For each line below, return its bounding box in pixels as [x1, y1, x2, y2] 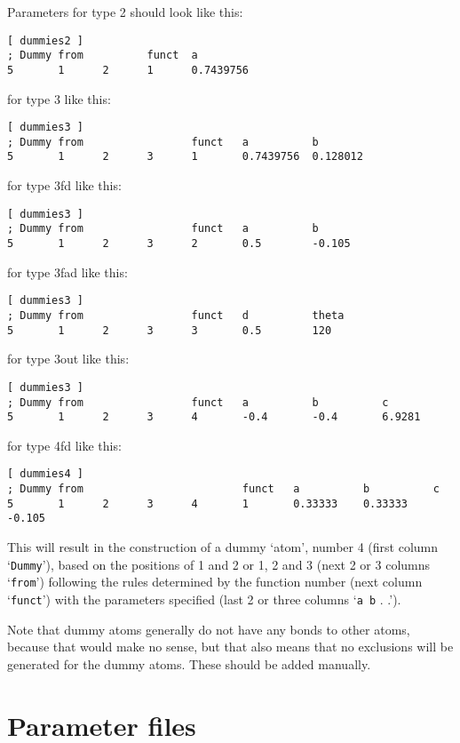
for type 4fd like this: [7, 435, 122, 454]
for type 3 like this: [7, 89, 111, 108]
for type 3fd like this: [7, 176, 122, 195]
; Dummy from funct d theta [7, 308, 345, 322]
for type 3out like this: [7, 349, 130, 368]
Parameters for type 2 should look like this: [7, 3, 243, 20]
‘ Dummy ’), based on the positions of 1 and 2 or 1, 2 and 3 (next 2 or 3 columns [7, 555, 431, 573]
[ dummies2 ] [7, 34, 83, 47]
